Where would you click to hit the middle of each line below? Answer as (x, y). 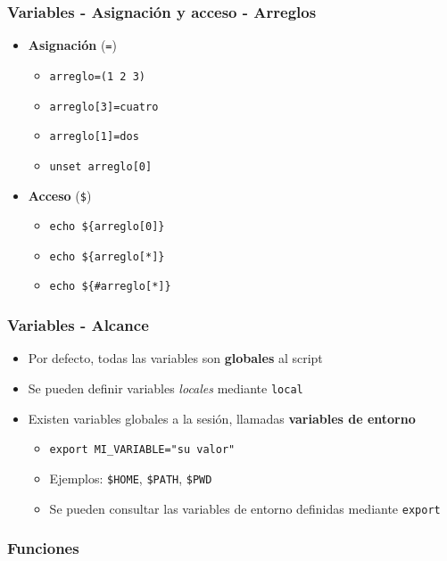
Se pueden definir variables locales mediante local (166, 388)
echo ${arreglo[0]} (107, 227)
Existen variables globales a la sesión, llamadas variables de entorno (222, 418)
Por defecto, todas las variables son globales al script (175, 358)
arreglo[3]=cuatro (104, 107)
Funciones (43, 548)
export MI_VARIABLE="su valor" (142, 450)
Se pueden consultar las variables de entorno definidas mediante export (245, 508)
